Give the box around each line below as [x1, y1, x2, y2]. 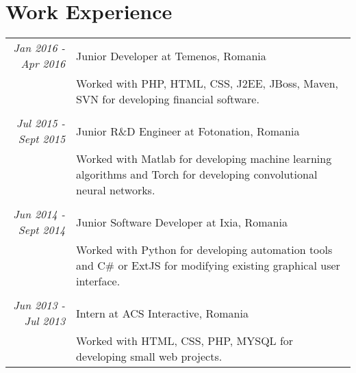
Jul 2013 [24, 313, 66, 329]
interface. [76, 273, 120, 290]
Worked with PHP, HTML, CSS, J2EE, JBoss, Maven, [76, 75, 338, 92]
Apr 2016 [21, 55, 66, 72]
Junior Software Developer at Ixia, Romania [76, 214, 288, 230]
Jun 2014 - [13, 206, 66, 222]
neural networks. [76, 182, 155, 198]
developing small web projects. [76, 348, 222, 365]
